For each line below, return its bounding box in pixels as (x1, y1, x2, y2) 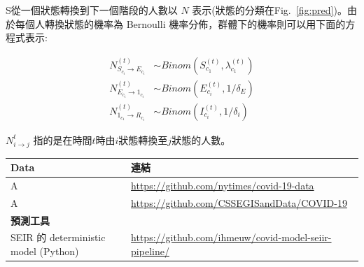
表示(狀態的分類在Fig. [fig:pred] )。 (192, 3, 347, 17)
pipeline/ (131, 244, 169, 259)
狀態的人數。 (171, 132, 231, 147)
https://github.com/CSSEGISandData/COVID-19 (131, 195, 347, 210)
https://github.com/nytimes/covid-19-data (131, 178, 314, 192)
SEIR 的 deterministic (10, 230, 106, 245)
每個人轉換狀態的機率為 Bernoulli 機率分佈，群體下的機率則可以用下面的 (15, 16, 346, 31)
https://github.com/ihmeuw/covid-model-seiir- (131, 230, 332, 245)
